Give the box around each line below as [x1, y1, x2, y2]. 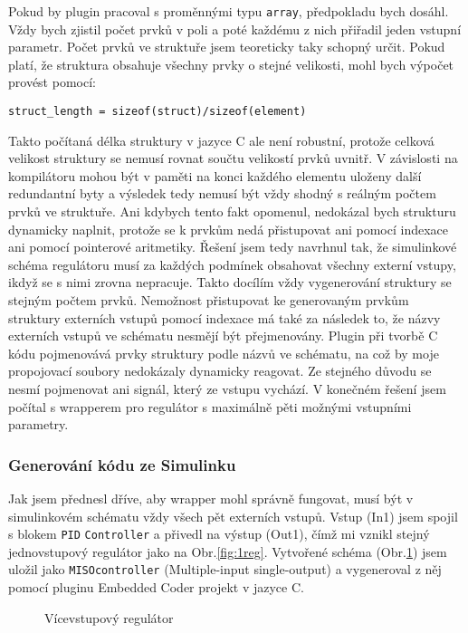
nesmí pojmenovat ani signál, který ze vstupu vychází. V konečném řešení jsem [8, 379, 446, 398]
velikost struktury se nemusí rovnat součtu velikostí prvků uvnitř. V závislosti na [8, 149, 458, 168]
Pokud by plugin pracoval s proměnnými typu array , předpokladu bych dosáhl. [8, 2, 449, 20]
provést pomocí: [8, 72, 96, 91]
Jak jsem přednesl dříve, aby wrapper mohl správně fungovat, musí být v [8, 489, 414, 507]
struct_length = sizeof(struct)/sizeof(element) [8, 105, 307, 119]
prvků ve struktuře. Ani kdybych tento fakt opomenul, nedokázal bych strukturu [8, 202, 456, 221]
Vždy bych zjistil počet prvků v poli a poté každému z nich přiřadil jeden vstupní [8, 19, 462, 38]
